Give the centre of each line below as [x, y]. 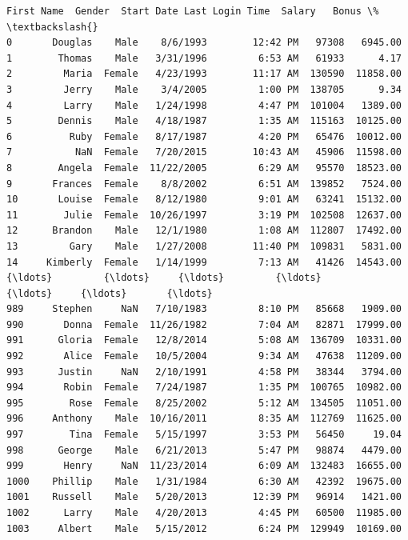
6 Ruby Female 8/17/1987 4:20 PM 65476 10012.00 [204, 136]
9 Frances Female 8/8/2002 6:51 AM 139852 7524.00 [204, 184]
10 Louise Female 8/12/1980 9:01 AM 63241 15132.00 [204, 200]
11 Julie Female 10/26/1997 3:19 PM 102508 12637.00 [204, 215]
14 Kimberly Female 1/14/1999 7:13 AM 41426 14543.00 [204, 262]
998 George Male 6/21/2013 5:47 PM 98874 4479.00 [204, 450]
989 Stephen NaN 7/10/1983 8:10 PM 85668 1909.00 [204, 309]
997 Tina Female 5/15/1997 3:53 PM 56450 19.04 [204, 435]
